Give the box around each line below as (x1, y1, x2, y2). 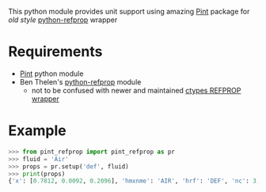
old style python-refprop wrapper (8, 15, 118, 24)
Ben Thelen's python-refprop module (19, 77, 142, 86)
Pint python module (19, 69, 84, 78)
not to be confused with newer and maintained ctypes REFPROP (31, 85, 241, 95)
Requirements (8, 43, 103, 61)
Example (8, 122, 66, 140)
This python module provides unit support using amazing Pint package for (8, 7, 250, 16)
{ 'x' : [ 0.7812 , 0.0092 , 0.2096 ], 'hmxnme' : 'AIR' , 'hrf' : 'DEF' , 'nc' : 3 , (8, 177, 260, 185)
